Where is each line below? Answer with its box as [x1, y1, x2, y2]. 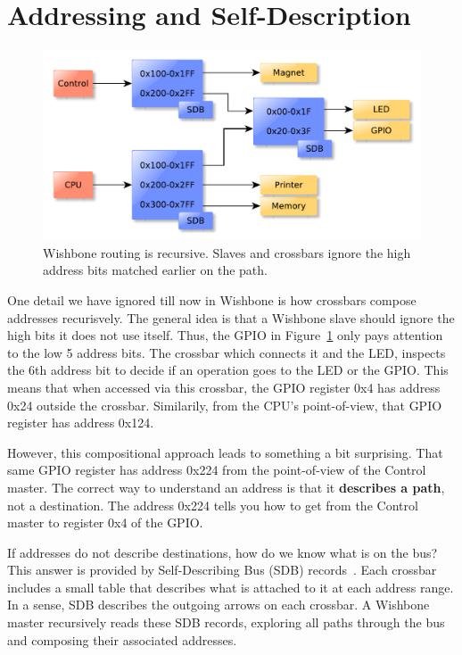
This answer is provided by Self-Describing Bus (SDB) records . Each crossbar [7, 560, 437, 579]
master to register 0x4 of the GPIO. [7, 513, 203, 532]
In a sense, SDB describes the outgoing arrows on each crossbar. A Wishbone [7, 595, 430, 614]
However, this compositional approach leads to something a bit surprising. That [7, 443, 443, 461]
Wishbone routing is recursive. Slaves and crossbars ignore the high [43, 243, 411, 261]
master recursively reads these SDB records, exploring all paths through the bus [7, 613, 445, 632]
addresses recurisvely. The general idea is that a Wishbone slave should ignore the [7, 308, 455, 327]
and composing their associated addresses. [7, 630, 237, 649]
